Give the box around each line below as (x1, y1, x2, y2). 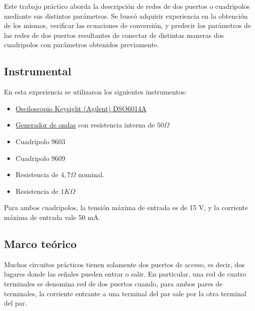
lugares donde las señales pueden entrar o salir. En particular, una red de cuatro (4, 269, 247, 279)
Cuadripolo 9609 (15, 153, 65, 163)
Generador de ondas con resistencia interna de (15, 120, 155, 130)
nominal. (78, 169, 104, 180)
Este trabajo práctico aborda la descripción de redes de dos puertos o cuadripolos (4, 1, 250, 11)
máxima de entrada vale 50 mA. (4, 212, 101, 222)
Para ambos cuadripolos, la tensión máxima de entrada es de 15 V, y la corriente (4, 202, 248, 213)
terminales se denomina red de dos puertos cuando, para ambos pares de (4, 278, 223, 288)
